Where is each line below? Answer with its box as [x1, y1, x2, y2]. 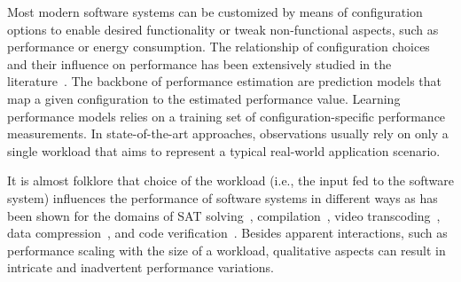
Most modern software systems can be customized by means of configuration [7, 3, 423, 20]
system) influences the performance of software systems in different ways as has [7, 188, 438, 207]
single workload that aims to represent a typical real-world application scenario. [7, 141, 441, 160]
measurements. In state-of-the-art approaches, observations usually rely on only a [7, 124, 449, 143]
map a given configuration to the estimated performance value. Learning [7, 89, 401, 107]
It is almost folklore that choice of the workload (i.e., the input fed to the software [7, 171, 454, 190]
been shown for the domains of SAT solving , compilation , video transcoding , [7, 206, 441, 224]
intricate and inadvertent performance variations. [7, 258, 274, 277]
